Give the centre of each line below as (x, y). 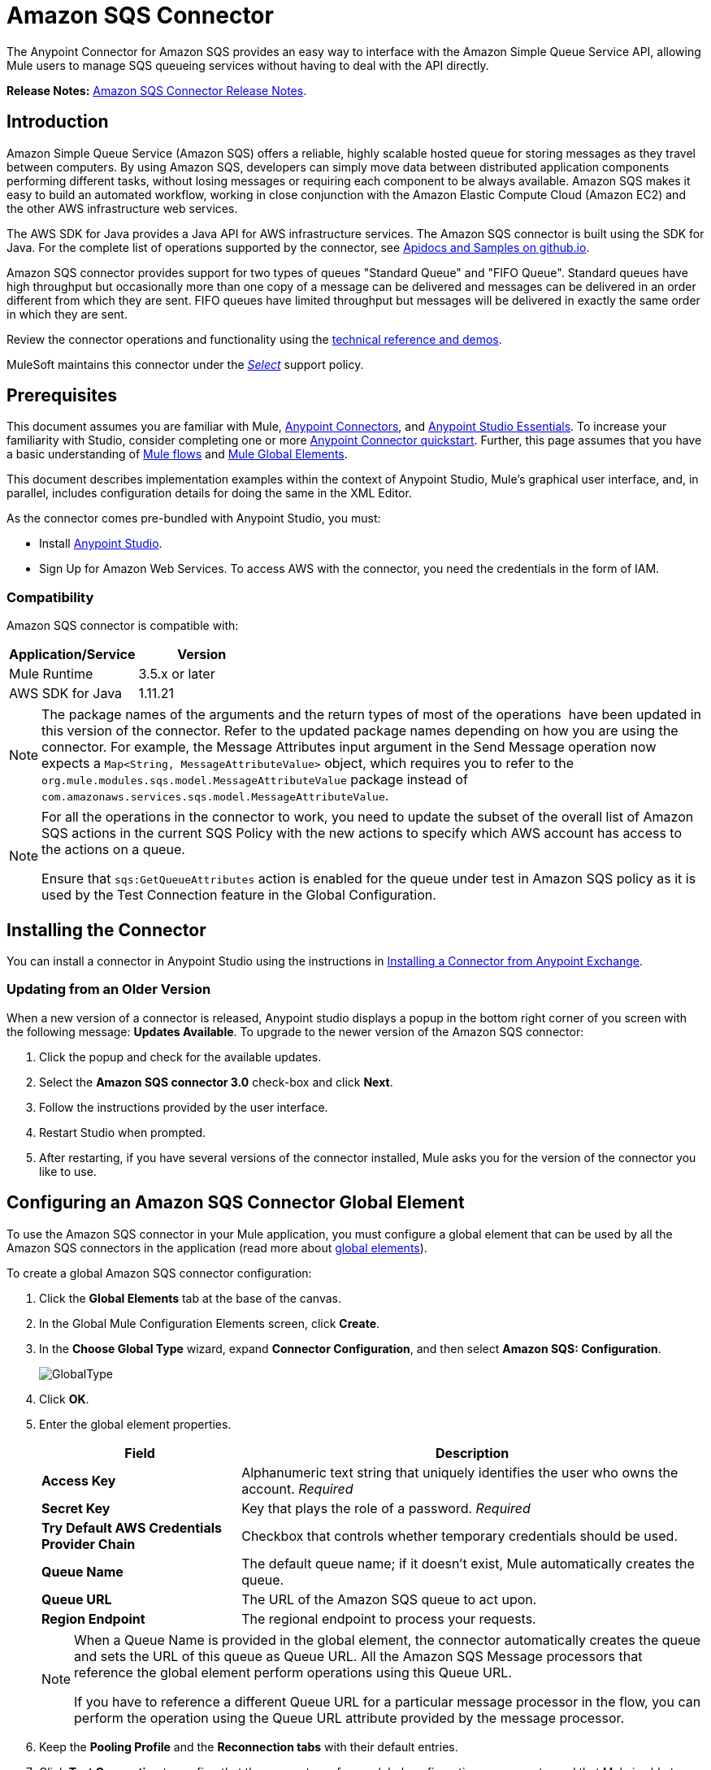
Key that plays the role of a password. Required (386, 1508)
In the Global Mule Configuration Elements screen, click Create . (210, 1323)
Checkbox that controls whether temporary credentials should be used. (460, 1536)
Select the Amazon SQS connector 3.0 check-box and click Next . (216, 1082)
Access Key (79, 1480)
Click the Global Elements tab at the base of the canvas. (190, 1298)
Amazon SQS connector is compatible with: (123, 626)
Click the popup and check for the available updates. (180, 1056)
